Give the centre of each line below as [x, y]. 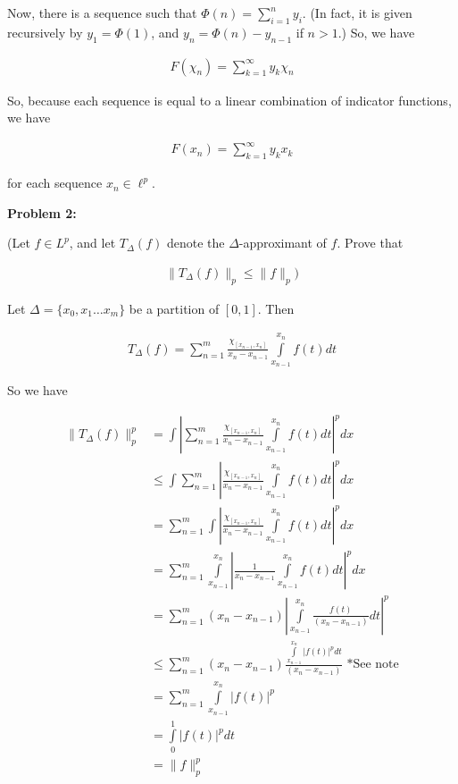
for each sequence [55, 183]
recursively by [45, 32]
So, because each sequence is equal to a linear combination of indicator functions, [229, 100]
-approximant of [283, 243]
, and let [92, 243]
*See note [373, 665]
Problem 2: [42, 212]
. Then [276, 308]
